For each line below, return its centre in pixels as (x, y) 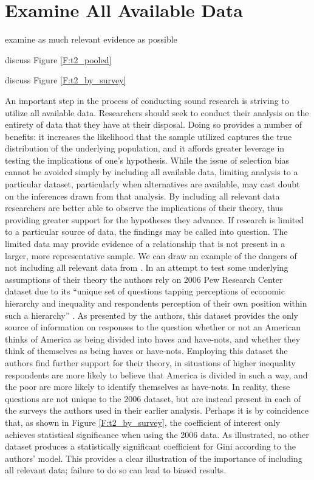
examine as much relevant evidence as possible (91, 39)
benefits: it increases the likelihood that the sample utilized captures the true (148, 136)
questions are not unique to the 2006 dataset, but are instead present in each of (153, 398)
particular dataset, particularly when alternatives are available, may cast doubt (152, 184)
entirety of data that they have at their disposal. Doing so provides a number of (154, 124)
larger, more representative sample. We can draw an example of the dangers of (151, 255)
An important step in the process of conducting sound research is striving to (147, 100)
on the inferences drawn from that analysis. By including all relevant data (142, 196)
